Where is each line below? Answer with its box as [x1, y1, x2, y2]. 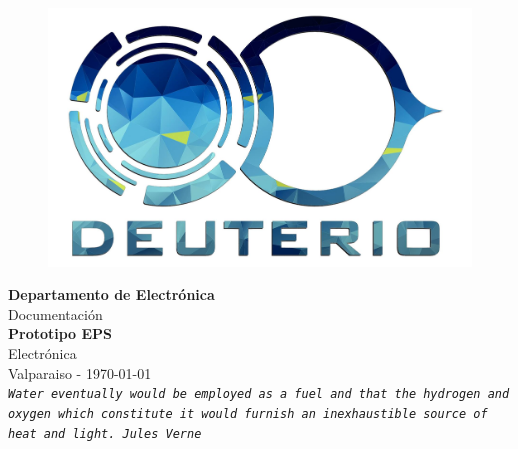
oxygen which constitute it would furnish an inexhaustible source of [8, 406, 488, 421]
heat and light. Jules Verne [8, 426, 202, 441]
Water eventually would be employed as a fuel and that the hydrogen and [8, 387, 510, 402]
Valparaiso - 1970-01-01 [8, 362, 152, 383]
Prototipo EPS [8, 323, 113, 344]
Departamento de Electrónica [8, 284, 215, 305]
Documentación [8, 303, 103, 324]
